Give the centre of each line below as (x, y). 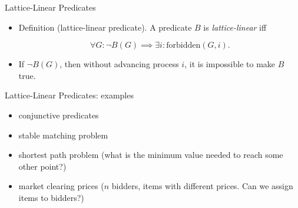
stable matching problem (63, 135)
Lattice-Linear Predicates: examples (69, 95)
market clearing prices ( (61, 186)
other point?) (42, 166)
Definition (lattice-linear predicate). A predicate (105, 27)
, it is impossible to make (230, 64)
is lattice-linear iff (235, 27)
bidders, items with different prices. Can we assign (202, 186)
